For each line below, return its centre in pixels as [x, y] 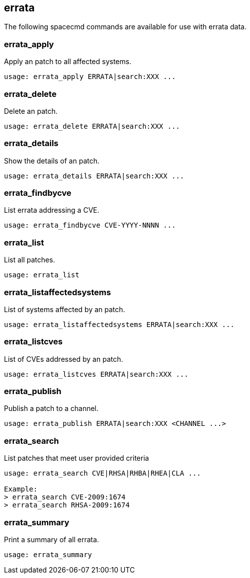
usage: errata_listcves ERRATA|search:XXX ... [96, 374]
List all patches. [30, 260]
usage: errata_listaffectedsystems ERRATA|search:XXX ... [119, 324]
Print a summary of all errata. [52, 539]
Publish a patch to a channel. [51, 409]
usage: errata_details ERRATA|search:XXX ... [94, 176]
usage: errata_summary [48, 554]
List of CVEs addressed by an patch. [64, 359]
